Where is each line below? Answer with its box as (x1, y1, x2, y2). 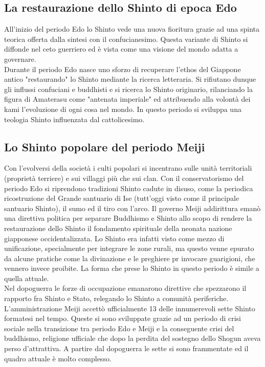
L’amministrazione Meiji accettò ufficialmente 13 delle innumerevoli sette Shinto (4, 303, 255, 313)
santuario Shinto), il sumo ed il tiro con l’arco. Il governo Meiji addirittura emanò (4, 202, 261, 213)
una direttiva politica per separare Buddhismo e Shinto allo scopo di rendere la (4, 213, 252, 223)
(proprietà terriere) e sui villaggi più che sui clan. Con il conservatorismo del (4, 172, 244, 183)
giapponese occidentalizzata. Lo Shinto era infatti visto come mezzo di (4, 233, 225, 243)
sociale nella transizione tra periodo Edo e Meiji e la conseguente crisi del (4, 323, 234, 333)
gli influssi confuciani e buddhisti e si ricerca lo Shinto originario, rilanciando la (4, 83, 253, 94)
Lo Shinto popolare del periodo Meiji (4, 139, 205, 154)
